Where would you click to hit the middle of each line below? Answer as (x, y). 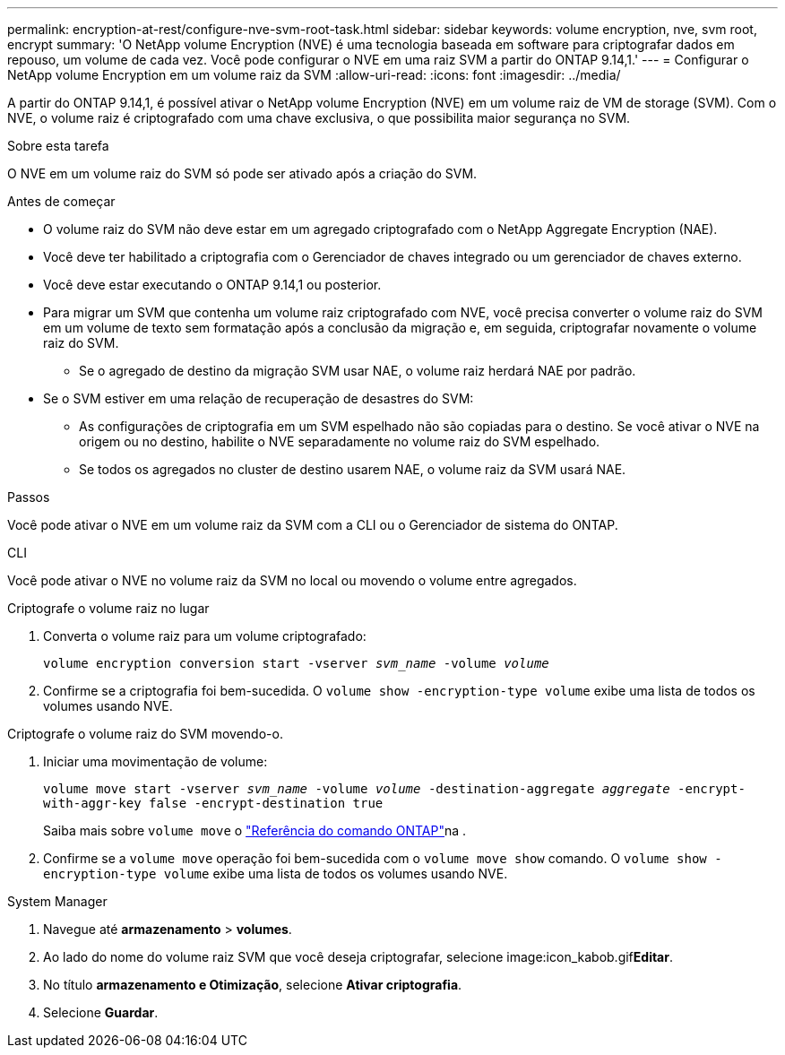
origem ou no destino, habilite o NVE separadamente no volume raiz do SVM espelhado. (340, 441)
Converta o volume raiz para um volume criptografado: (205, 636)
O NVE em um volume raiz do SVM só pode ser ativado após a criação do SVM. (242, 173)
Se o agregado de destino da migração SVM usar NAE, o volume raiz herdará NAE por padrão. (358, 371)
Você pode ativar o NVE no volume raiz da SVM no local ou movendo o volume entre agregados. (292, 580)
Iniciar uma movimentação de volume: (155, 761)
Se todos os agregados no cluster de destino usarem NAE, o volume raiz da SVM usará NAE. (353, 469)
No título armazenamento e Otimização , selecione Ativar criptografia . (253, 985)
